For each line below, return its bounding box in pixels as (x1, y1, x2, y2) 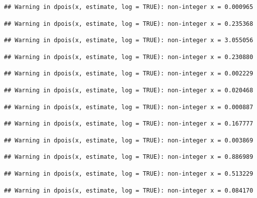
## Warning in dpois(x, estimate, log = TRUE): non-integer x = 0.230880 (4, 53, 254, 61)
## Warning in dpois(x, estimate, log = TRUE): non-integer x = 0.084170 (4, 187, 254, 194)
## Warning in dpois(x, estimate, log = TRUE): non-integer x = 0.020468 (4, 86, 254, 94)
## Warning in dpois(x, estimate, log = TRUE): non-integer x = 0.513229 (4, 170, 254, 177)
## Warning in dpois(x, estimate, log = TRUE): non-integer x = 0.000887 (4, 103, 254, 111)
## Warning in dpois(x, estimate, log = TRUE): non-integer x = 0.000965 (4, 3, 254, 10)
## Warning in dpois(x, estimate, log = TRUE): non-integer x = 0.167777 (4, 120, 254, 128)
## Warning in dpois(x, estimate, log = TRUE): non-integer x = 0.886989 (4, 153, 254, 161)
